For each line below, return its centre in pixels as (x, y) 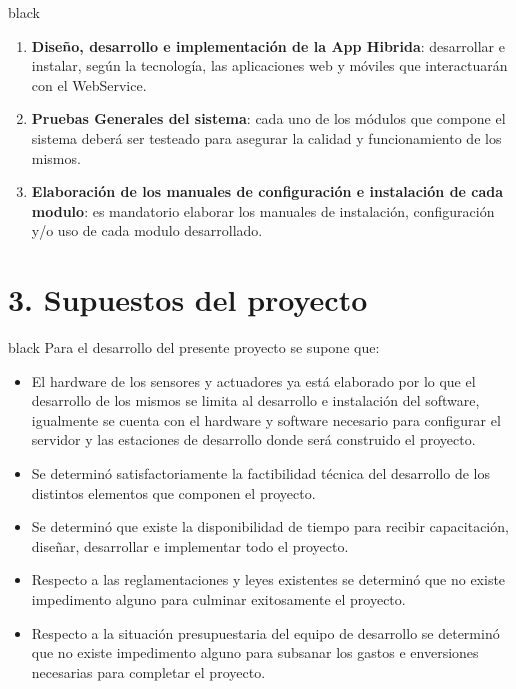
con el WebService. (89, 84)
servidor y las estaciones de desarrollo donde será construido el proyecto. (253, 439)
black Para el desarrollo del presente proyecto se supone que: (194, 347)
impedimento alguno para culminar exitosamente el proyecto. (218, 599)
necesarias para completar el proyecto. (148, 671)
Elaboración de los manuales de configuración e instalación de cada (267, 191)
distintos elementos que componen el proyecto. (173, 492)
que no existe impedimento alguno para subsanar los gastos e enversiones (255, 652)
